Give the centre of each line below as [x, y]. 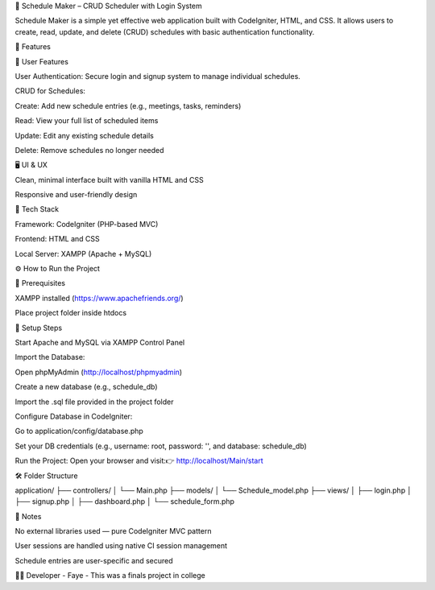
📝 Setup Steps [39, 328]
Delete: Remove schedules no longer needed [89, 150]
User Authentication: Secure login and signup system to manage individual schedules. [158, 76]
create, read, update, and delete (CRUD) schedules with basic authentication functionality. [165, 31]
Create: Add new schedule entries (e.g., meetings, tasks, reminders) [128, 105]
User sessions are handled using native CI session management [121, 546]
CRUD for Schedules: [50, 91]
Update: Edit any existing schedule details [85, 135]
